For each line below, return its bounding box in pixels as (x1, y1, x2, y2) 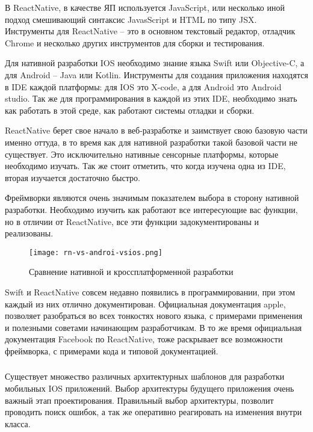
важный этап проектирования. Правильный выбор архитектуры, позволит (5, 393, 274, 406)
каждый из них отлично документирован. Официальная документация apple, (5, 297, 286, 310)
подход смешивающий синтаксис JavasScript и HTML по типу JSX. (5, 13, 257, 25)
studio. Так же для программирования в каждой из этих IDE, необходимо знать (5, 92, 297, 105)
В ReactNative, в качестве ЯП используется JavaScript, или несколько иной (5, 1, 285, 13)
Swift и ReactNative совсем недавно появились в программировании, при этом (5, 285, 296, 298)
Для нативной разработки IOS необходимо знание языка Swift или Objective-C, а (5, 57, 305, 69)
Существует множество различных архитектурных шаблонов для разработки (5, 370, 285, 383)
